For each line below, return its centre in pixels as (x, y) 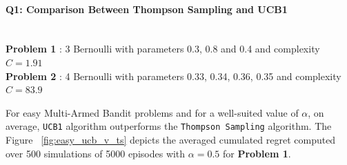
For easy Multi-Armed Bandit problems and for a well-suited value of (152, 112)
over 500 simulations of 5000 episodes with (96, 153)
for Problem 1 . (257, 153)
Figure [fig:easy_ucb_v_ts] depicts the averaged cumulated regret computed (171, 140)
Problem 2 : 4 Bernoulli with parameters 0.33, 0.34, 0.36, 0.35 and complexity (173, 76)
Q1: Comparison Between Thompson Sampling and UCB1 (147, 9)
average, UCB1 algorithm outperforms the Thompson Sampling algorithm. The (169, 126)
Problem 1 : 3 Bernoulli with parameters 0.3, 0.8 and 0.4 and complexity (163, 49)
